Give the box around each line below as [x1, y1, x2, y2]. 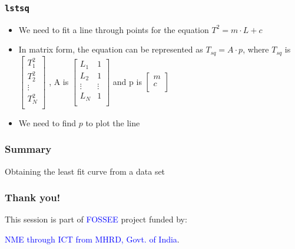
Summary [5, 142, 52, 156]
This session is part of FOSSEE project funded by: [5, 213, 187, 225]
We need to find [18, 116, 77, 129]
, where [243, 43, 269, 55]
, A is [49, 75, 69, 87]
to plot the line [85, 116, 140, 129]
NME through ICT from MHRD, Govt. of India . [5, 233, 180, 245]
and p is [112, 75, 142, 87]
